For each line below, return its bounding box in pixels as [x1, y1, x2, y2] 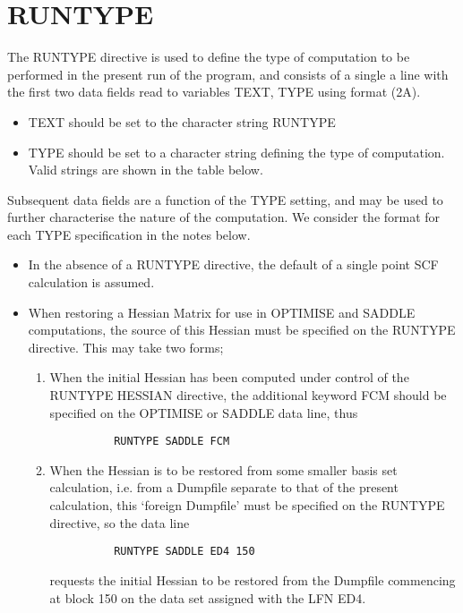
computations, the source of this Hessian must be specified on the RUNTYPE [28, 320, 456, 339]
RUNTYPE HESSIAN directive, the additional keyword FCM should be [49, 386, 447, 404]
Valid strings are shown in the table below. [28, 160, 263, 179]
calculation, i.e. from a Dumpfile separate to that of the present [49, 478, 399, 497]
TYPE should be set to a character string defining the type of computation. [28, 142, 445, 161]
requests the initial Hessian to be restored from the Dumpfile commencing [49, 570, 456, 589]
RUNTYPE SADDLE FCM [114, 435, 230, 448]
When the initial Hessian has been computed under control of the [49, 368, 409, 387]
